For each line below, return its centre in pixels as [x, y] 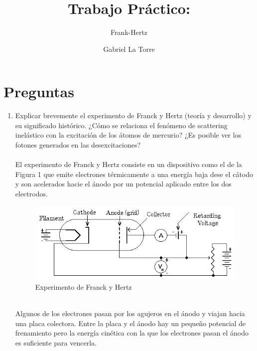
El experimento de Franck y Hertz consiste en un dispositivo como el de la [128, 164]
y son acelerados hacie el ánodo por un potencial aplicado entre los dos [123, 184]
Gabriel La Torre [129, 49]
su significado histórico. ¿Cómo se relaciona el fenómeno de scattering [121, 125]
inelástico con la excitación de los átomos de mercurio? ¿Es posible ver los [128, 135]
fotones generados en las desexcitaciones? [78, 145]
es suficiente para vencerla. [56, 342]
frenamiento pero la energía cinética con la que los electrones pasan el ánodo [132, 333]
